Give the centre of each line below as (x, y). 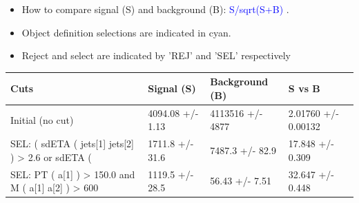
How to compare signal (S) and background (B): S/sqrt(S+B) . (155, 9)
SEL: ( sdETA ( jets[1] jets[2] (72, 143)
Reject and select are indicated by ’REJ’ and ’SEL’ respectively (156, 55)
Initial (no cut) (42, 119)
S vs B (304, 88)
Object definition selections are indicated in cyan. (126, 32)
